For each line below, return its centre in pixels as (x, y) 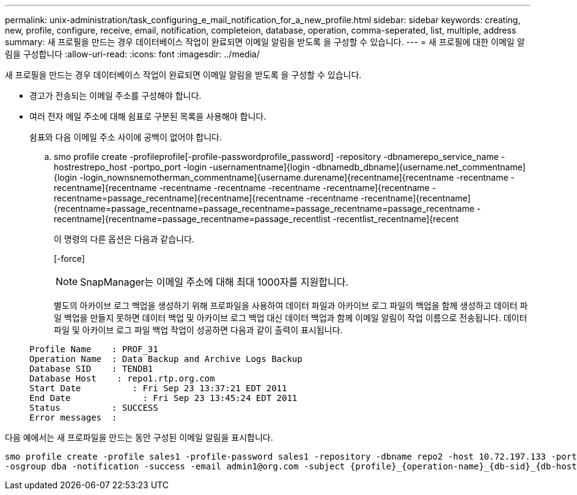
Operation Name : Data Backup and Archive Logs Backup (166, 359)
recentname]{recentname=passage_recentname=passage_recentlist (192, 219)
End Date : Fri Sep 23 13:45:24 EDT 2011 (164, 398)
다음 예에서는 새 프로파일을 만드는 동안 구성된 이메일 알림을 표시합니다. (139, 437)
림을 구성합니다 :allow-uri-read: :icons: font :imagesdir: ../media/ (132, 54)
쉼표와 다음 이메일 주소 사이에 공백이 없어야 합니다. (126, 137)
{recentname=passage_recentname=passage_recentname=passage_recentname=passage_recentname (264, 208)
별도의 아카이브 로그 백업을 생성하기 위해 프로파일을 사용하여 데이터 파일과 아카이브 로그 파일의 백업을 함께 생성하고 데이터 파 (291, 305)
